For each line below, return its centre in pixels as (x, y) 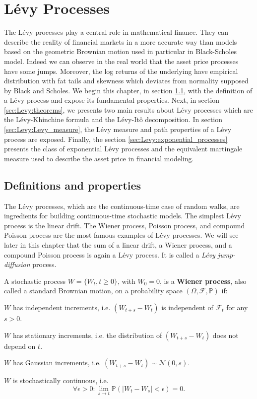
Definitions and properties (73, 185)
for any (237, 307)
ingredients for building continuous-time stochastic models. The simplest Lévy (123, 216)
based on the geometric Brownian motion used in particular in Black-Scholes (120, 51)
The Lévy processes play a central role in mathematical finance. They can (116, 32)
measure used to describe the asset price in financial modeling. (99, 158)
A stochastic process (35, 281)
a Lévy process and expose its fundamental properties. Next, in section (112, 100)
